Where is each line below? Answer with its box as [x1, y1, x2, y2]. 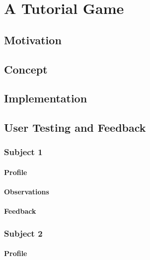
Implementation [4, 90, 87, 106]
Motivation [4, 32, 62, 47]
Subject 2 [4, 227, 43, 239]
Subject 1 [4, 146, 43, 158]
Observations [4, 186, 49, 197]
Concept [4, 61, 48, 77]
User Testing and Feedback [4, 120, 146, 135]
